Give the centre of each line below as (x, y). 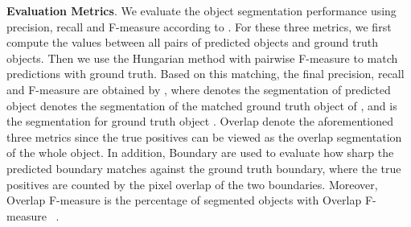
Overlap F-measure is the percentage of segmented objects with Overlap (184, 200)
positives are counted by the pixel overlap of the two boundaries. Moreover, (192, 184)
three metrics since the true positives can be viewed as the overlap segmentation (204, 136)
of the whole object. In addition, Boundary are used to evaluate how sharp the (200, 153)
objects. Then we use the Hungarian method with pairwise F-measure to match (202, 58)
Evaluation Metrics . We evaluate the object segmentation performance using (201, 10)
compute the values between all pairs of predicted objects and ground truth (193, 42)
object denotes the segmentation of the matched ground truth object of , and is (202, 105)
